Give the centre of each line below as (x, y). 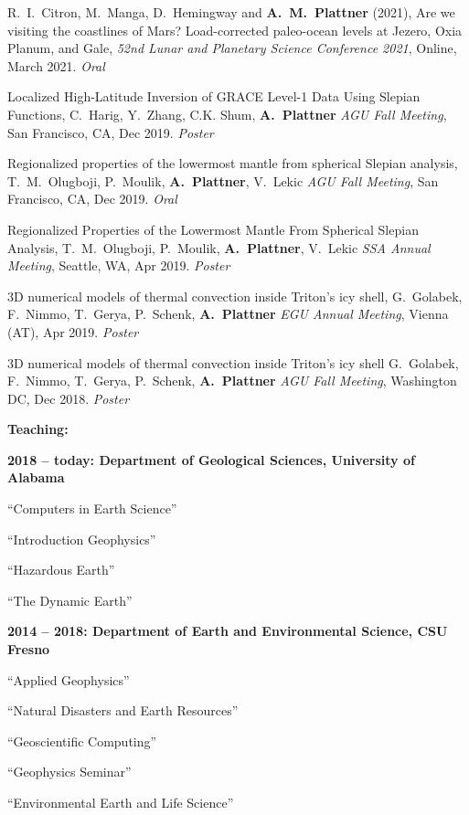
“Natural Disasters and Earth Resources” (123, 710)
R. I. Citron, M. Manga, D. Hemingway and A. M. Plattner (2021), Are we (231, 12)
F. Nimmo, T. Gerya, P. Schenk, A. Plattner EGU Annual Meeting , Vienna (228, 314)
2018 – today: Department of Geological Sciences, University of (211, 459)
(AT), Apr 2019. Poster (73, 331)
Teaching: (38, 429)
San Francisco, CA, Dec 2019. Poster (111, 132)
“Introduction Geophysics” (82, 539)
